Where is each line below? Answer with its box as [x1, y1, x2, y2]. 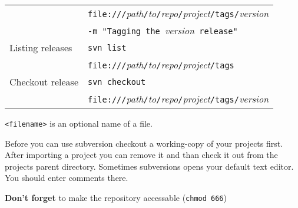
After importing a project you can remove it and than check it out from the [5, 148, 278, 161]
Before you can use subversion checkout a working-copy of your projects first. [5, 137, 283, 149]
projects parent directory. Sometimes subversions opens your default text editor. [5, 160, 294, 172]
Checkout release [9, 75, 78, 88]
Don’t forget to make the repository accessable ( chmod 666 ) [5, 192, 227, 204]
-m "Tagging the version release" [88, 24, 238, 37]
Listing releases [9, 41, 72, 54]
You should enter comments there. [5, 171, 128, 184]
